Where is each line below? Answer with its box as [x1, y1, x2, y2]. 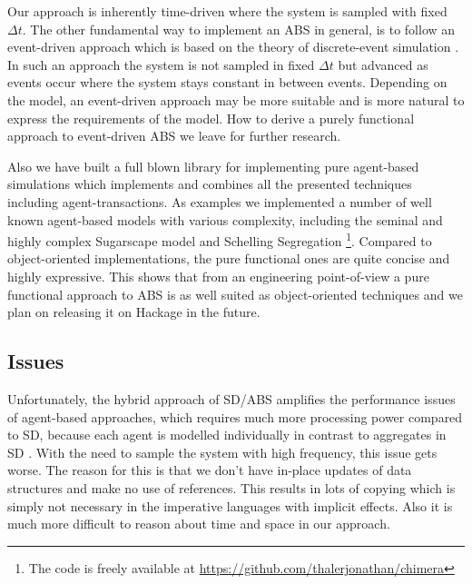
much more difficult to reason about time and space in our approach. [7, 514, 390, 533]
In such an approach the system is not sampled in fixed [7, 54, 315, 74]
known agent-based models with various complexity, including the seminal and [7, 210, 443, 229]
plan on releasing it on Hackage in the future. [7, 302, 261, 322]
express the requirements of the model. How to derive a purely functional [7, 108, 415, 127]
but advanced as [338, 54, 428, 74]
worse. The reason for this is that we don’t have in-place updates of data [7, 460, 412, 480]
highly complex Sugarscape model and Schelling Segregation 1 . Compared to [7, 229, 432, 250]
